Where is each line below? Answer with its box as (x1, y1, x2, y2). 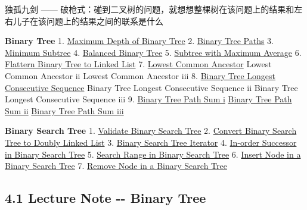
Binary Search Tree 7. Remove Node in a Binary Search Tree (5, 159, 227, 172)
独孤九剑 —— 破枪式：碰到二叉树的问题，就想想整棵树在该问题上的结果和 (5, 3, 294, 15)
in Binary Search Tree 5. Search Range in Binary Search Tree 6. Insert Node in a (5, 148, 301, 160)
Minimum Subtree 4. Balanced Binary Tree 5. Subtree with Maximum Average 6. (5, 46, 302, 58)
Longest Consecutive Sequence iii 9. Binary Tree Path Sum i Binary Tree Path (5, 93, 292, 105)
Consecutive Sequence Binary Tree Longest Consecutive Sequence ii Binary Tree (5, 81, 298, 93)
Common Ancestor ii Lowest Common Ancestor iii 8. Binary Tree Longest (5, 69, 276, 82)
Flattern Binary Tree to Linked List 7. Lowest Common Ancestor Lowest (5, 58, 272, 70)
